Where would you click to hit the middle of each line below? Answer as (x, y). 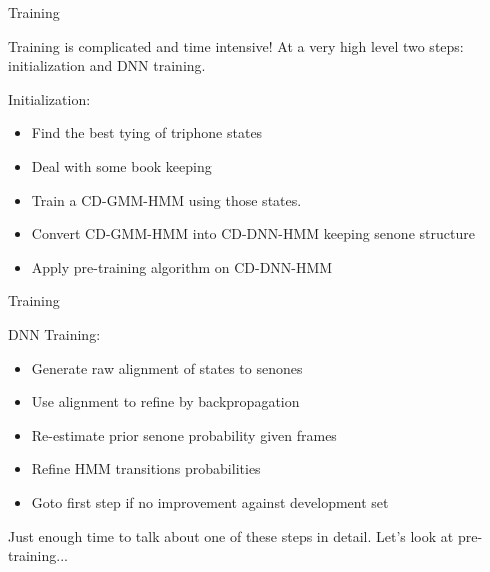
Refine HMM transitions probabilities (146, 468)
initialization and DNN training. (107, 65)
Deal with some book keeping (121, 165)
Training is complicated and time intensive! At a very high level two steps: (236, 45)
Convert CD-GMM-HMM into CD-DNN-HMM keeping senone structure (253, 233)
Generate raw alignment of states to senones (167, 367)
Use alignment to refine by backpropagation (165, 401)
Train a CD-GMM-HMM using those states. (166, 199)
